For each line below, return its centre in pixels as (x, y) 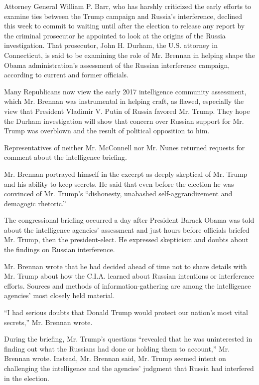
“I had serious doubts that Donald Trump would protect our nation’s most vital (126, 312)
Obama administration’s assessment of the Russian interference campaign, (117, 65)
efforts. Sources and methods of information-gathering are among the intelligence (128, 285)
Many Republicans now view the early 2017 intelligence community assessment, (125, 91)
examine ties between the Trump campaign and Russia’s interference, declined (123, 16)
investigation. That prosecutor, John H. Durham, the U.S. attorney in (111, 45)
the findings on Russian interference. (60, 249)
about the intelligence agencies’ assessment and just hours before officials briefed (127, 229)
